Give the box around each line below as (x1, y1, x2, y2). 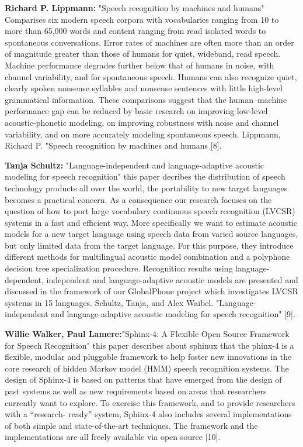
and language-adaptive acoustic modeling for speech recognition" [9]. (51, 308, 295, 320)
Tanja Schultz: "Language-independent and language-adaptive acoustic (5, 159, 264, 171)
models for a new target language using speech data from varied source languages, (5, 228, 298, 240)
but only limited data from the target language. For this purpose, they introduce (5, 239, 294, 251)
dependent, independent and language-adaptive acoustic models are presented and (5, 273, 298, 286)
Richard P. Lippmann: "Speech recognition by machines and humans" (5, 2, 264, 13)
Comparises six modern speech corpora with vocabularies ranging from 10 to (5, 13, 279, 25)
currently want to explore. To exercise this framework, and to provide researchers (5, 396, 295, 408)
